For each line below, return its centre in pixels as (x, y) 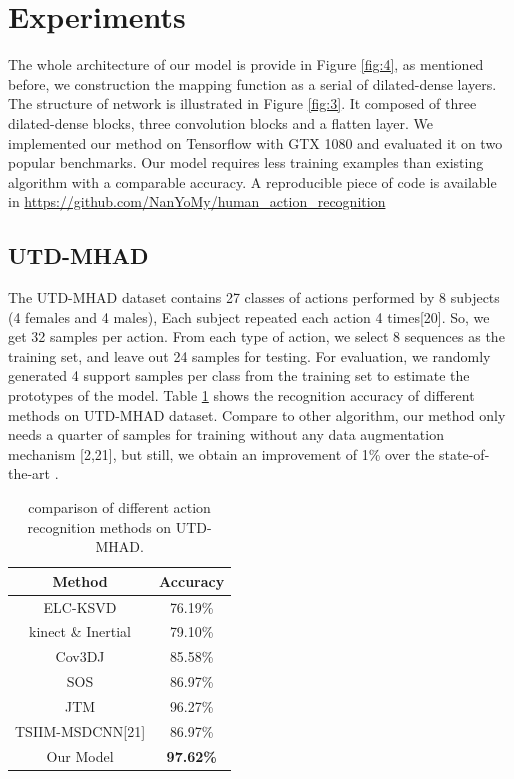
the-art (29, 473)
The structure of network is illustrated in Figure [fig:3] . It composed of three (242, 103)
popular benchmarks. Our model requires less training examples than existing (246, 162)
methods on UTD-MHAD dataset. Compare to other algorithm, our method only (257, 414)
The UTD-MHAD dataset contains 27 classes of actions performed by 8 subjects (254, 297)
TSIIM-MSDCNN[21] (80, 730)
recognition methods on (99, 526)
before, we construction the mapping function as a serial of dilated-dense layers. (252, 83)
